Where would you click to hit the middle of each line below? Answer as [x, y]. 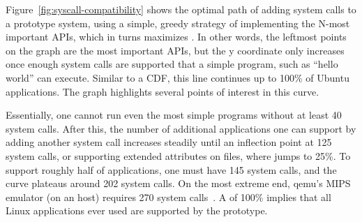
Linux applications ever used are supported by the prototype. [137, 210]
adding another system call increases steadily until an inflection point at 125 [169, 142]
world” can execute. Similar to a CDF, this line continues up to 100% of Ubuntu [178, 77]
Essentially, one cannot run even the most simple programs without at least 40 [174, 115]
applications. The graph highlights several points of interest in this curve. [163, 91]
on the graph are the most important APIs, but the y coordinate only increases [175, 50]
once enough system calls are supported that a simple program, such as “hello [172, 64]
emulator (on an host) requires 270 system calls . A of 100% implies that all [168, 197]
